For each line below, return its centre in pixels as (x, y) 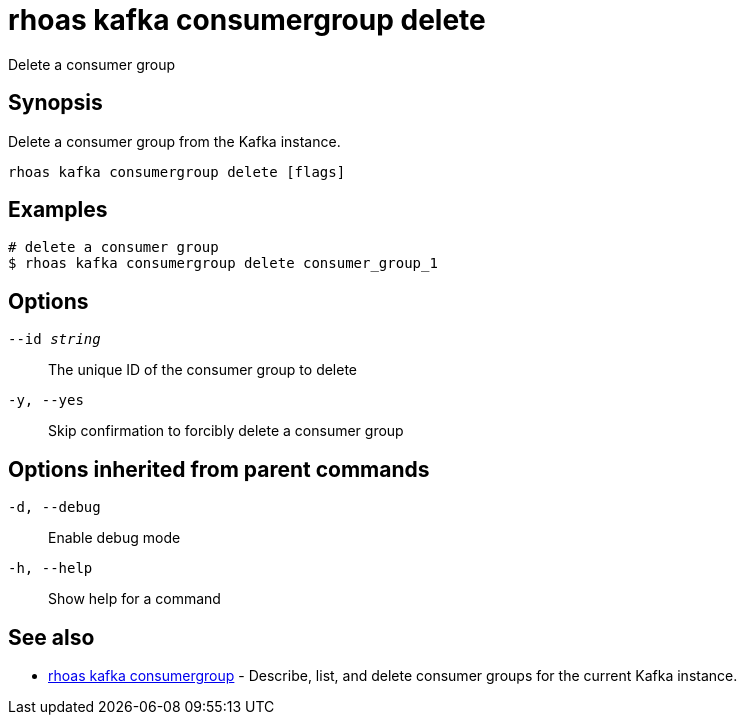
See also (51, 637)
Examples (58, 210)
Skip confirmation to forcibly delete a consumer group (226, 431)
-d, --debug (54, 507)
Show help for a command (134, 599)
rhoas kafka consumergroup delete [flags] (177, 171)
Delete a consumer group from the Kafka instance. (174, 141)
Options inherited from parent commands (219, 469)
